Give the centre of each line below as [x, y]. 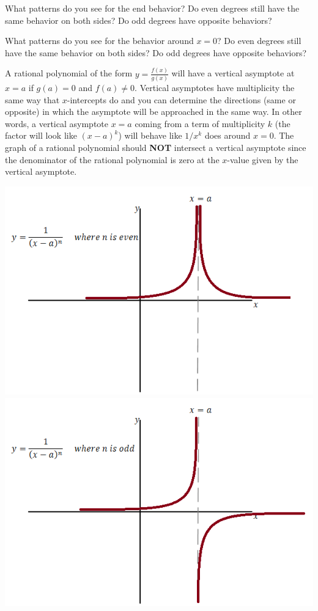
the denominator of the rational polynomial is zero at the [112, 159]
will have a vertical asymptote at [233, 73]
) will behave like [150, 135]
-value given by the [263, 159]
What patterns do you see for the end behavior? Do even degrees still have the [152, 8]
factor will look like [41, 135]
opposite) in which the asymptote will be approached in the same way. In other [153, 112]
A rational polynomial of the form [69, 73]
